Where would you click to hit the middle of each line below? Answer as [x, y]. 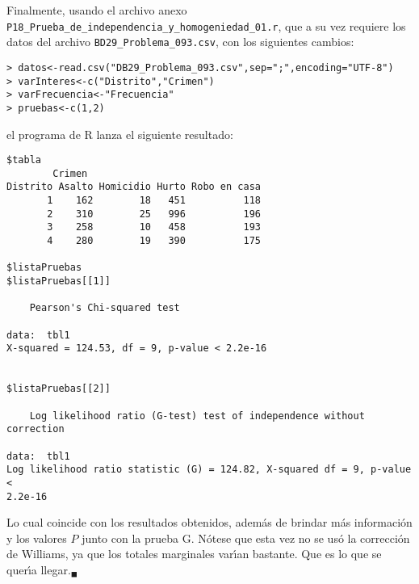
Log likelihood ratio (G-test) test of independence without [197, 416]
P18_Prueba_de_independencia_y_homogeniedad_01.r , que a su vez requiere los [206, 25]
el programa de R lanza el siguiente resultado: [120, 134]
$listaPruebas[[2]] [59, 389]
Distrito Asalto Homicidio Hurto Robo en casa [134, 187]
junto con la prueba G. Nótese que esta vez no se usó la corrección [246, 538]
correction [36, 429]
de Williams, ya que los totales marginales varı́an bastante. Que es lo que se [194, 554]
